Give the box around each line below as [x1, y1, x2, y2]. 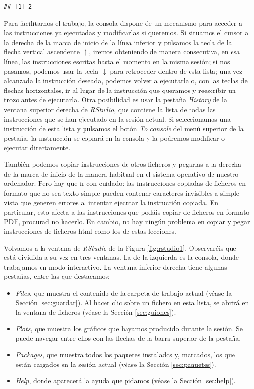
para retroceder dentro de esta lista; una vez [110, 66, 243, 76]
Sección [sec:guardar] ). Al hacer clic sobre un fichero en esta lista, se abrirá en [15, 297, 249, 307]
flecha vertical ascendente [4, 46, 80, 57]
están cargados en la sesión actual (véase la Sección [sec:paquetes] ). [15, 359, 216, 369]
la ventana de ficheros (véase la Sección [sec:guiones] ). [15, 307, 176, 317]
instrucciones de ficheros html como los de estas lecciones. [4, 226, 176, 236]
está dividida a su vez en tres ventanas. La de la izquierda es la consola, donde [4, 252, 239, 262]
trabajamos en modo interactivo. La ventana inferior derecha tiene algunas [4, 261, 227, 272]
